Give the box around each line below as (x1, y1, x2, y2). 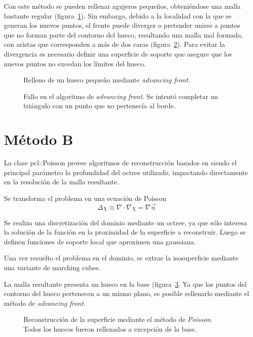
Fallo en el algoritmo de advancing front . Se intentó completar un (23, 91, 218, 101)
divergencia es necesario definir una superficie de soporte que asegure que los (4, 48, 232, 59)
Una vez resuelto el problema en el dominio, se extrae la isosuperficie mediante (4, 253, 238, 263)
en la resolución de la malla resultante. (4, 177, 119, 187)
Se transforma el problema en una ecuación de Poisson (4, 193, 166, 203)
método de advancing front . (4, 297, 86, 308)
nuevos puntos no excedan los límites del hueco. (4, 58, 146, 68)
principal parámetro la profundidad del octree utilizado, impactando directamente (4, 167, 248, 177)
